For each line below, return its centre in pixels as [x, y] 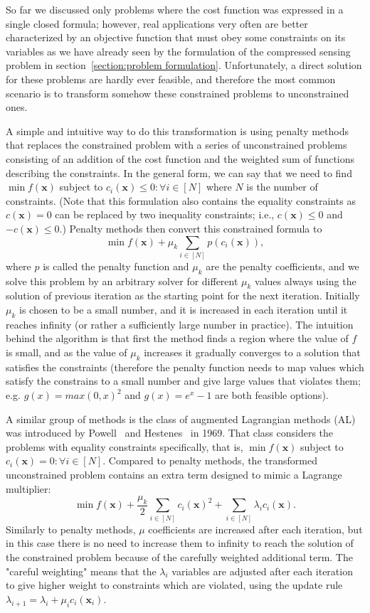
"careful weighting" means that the [81, 571]
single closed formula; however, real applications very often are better [157, 23]
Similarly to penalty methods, [71, 529]
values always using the [306, 281]
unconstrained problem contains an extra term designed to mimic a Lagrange [174, 475]
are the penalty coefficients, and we [282, 266]
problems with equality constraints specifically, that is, [125, 446]
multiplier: [28, 488]
